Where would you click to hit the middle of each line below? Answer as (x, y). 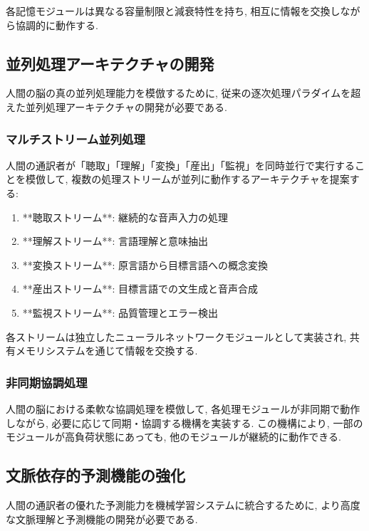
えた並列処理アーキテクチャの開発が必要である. (116, 106)
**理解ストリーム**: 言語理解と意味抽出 (115, 241)
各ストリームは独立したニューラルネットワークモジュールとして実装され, (176, 336)
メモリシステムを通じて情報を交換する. (106, 351)
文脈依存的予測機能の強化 (95, 475)
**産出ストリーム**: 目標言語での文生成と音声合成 (140, 289)
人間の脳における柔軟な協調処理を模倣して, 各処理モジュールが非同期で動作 (183, 408)
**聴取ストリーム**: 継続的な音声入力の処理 (125, 217)
